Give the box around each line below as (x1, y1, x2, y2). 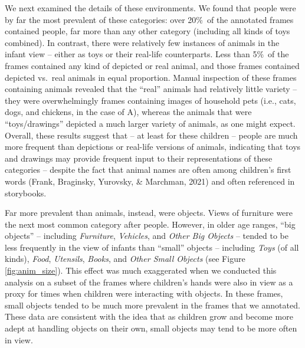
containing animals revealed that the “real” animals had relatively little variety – (5, 83, 297, 95)
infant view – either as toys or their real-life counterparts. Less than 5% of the (5, 48, 289, 60)
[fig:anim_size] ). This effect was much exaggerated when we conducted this (5, 264, 277, 277)
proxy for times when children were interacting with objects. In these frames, (5, 287, 283, 300)
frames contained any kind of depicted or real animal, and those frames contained (5, 59, 300, 71)
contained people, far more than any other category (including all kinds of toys (5, 25, 290, 37)
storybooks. (5, 186, 47, 199)
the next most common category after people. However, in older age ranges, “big (5, 218, 296, 230)
